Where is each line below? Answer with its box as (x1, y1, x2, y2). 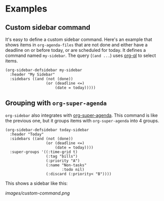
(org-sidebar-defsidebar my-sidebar (5, 68, 82, 73)
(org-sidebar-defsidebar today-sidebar (5, 127, 89, 132)
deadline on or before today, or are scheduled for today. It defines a (5, 47, 146, 53)
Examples (5, 3, 47, 15)
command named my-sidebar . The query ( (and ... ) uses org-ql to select (5, 52, 156, 58)
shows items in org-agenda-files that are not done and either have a (5, 42, 148, 48)
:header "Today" (10, 131, 44, 137)
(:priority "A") (45, 158, 80, 163)
